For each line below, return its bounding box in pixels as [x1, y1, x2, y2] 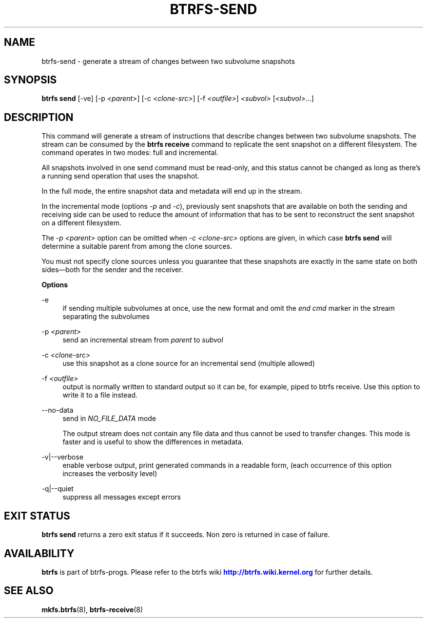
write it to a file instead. [62, 391, 137, 400]
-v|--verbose [41, 453, 84, 461]
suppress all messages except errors [62, 493, 181, 502]
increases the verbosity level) [62, 469, 157, 478]
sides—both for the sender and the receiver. [41, 265, 183, 274]
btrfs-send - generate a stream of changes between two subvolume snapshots [41, 57, 295, 65]
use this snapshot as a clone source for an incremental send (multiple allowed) [62, 359, 315, 368]
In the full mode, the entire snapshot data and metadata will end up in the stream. [41, 187, 302, 196]
